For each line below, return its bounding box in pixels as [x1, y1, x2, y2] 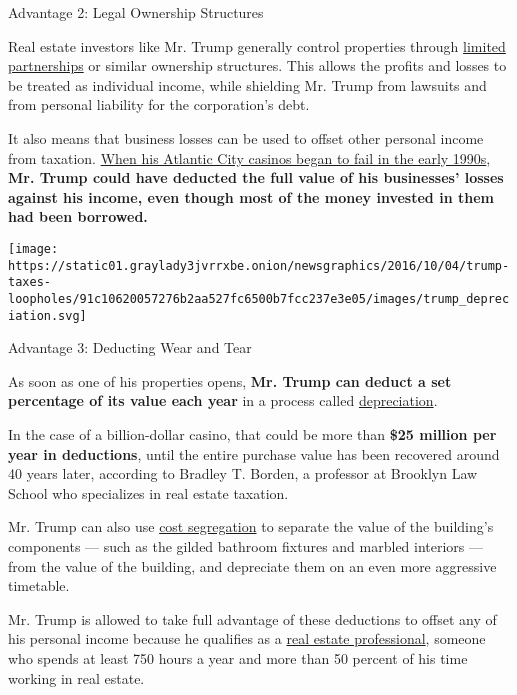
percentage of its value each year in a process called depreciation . [8, 390, 438, 411]
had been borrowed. [8, 206, 148, 227]
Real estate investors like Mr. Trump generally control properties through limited [8, 35, 506, 56]
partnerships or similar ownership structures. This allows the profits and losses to [8, 55, 507, 76]
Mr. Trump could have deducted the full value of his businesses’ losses [8, 167, 504, 188]
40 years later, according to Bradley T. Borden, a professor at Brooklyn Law [8, 463, 478, 484]
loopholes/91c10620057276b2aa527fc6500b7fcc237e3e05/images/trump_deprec [8, 291, 510, 306]
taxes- [8, 275, 51, 290]
